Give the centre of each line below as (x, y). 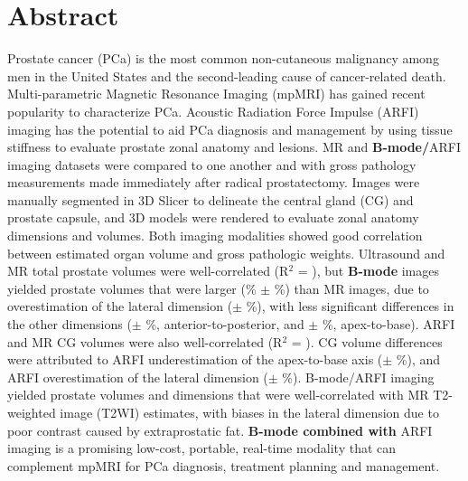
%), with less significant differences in (350, 306)
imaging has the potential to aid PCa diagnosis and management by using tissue (230, 129)
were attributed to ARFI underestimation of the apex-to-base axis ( (195, 359)
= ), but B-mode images (368, 271)
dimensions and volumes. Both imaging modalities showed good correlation (215, 236)
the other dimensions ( (70, 324)
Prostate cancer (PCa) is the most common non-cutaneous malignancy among (223, 58)
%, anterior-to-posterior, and (225, 324)
